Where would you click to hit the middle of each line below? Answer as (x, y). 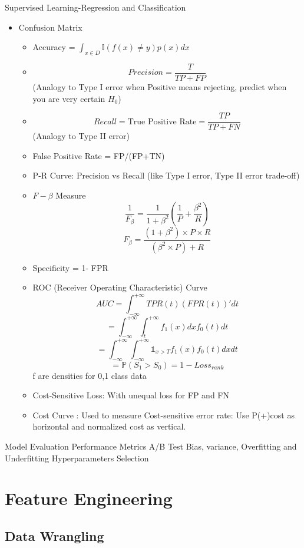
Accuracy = (54, 47)
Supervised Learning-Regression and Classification (95, 7)
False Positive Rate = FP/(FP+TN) (99, 155)
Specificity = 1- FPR (70, 267)
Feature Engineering (89, 498)
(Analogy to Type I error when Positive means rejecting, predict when (160, 87)
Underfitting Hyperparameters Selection (77, 458)
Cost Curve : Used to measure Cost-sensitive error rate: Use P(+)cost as (163, 415)
